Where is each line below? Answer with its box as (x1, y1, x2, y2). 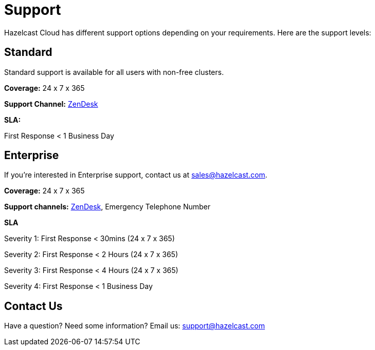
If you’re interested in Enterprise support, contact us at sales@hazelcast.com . (4, 170, 267, 180)
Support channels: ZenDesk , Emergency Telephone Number (4, 202, 210, 211)
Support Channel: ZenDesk (4, 99, 98, 108)
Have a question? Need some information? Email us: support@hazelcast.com (4, 321, 265, 330)
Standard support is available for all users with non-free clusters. (4, 67, 224, 76)
